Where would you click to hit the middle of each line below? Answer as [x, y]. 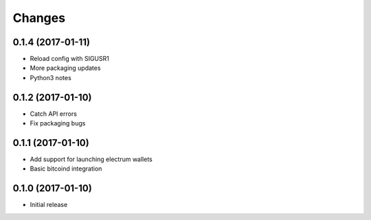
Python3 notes [50, 77]
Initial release [49, 205]
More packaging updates [65, 68]
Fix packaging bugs [58, 123]
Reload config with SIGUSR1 [69, 59]
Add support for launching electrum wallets [91, 159]
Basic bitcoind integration [66, 169]
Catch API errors [53, 114]
